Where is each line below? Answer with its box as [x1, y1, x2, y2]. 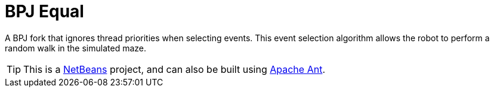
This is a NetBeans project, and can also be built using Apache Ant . [23, 63, 325, 75]
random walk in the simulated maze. [5, 42, 146, 53]
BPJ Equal [5, 1, 84, 22]
